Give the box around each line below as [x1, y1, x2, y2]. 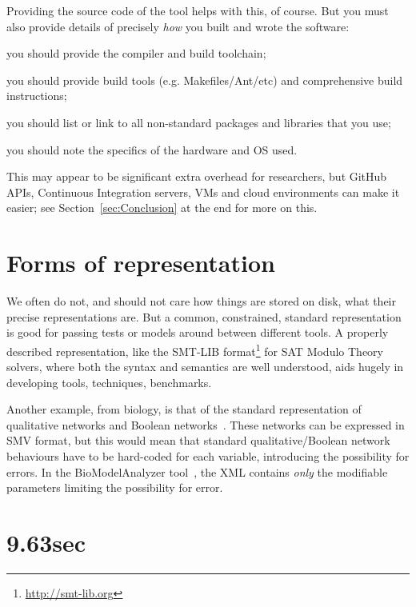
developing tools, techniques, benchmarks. [6, 373, 212, 390]
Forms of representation [6, 246, 275, 279]
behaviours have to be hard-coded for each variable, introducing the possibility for [6, 448, 410, 465]
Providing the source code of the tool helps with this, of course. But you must [6, 2, 389, 18]
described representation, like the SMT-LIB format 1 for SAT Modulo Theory [6, 340, 383, 359]
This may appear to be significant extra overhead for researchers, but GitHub [6, 168, 387, 185]
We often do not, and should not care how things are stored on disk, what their [6, 293, 396, 309]
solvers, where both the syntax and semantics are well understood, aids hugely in [6, 358, 404, 375]
